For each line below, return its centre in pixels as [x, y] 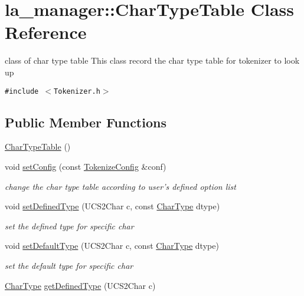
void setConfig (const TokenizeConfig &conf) [86, 166]
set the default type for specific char [69, 265]
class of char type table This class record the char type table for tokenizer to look [152, 60]
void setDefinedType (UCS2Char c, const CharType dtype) [112, 206]
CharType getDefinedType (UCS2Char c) [80, 285]
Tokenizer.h [77, 91]
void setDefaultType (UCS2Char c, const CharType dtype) [112, 246]
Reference [46, 32]
